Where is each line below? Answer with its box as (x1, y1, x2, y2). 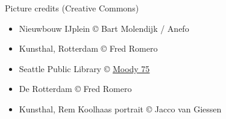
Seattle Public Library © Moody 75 (19, 62, 150, 75)
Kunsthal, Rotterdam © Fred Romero (19, 42, 158, 55)
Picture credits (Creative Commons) (5, 2, 139, 14)
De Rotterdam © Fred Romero (19, 82, 132, 95)
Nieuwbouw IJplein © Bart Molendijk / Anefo (19, 22, 189, 34)
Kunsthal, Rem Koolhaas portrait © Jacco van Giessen (19, 102, 222, 115)
